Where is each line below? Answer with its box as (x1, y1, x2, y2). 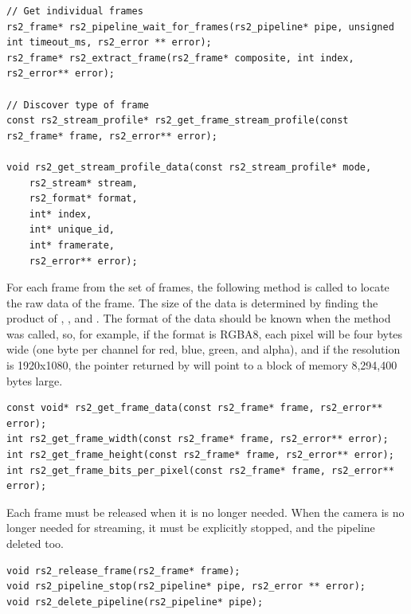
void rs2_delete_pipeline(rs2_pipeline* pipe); (6, 596, 264, 608)
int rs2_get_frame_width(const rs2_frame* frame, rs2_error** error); (6, 433, 389, 445)
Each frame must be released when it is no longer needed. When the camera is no (6, 503, 405, 520)
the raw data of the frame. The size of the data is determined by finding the (6, 294, 378, 311)
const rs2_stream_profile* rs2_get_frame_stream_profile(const (6, 115, 349, 127)
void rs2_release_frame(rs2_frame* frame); (6, 565, 241, 577)
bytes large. (6, 372, 63, 389)
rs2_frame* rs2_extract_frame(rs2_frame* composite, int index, (6, 52, 354, 64)
